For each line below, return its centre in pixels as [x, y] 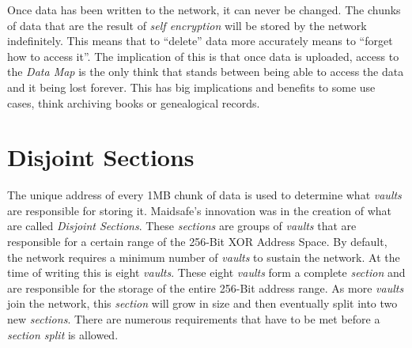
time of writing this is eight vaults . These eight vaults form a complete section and [206, 272]
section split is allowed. [63, 334]
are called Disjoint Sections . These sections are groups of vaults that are [182, 226]
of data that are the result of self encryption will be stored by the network [187, 25]
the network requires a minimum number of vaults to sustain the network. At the [204, 257]
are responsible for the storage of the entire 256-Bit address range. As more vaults [206, 287]
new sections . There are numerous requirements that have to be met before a [194, 319]
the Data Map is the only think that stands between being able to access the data [206, 72]
